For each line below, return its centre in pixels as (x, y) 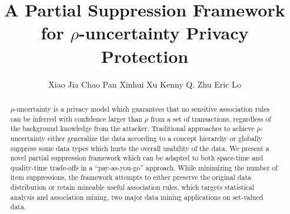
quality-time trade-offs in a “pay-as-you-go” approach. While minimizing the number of (144, 167)
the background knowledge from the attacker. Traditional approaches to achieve (132, 128)
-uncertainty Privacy (164, 33)
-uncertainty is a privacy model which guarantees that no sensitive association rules (142, 108)
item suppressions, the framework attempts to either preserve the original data (131, 177)
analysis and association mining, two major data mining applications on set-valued (137, 197)
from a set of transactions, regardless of (211, 118)
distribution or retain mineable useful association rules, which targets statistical (132, 187)
